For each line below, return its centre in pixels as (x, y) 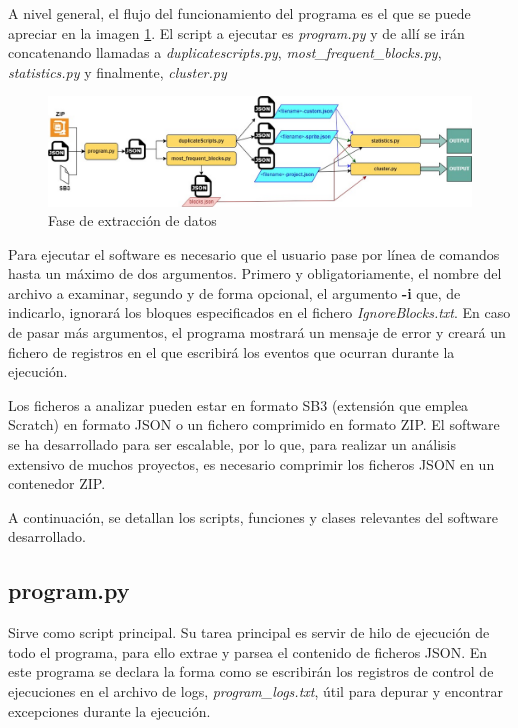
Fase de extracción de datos (132, 220)
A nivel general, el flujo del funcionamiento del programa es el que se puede (239, 13)
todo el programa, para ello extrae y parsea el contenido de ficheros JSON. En (248, 651)
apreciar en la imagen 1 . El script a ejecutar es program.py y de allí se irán (236, 32)
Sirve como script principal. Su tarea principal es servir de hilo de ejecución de (249, 632)
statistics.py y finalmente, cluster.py (117, 71)
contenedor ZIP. (57, 483)
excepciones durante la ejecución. (109, 710)
